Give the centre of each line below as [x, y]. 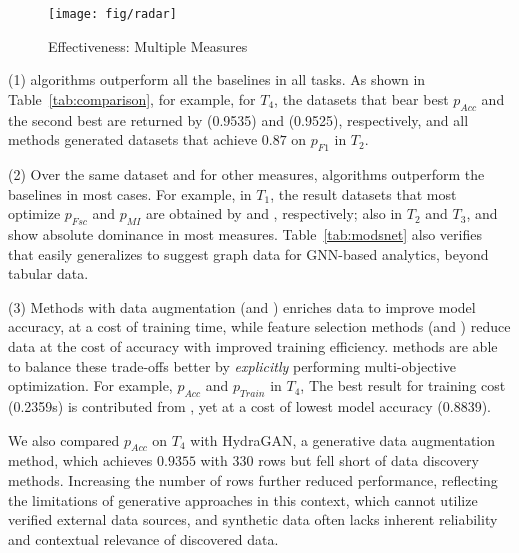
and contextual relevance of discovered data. [143, 538]
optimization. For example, [90, 385]
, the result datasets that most [363, 193]
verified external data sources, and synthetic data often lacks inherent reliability [253, 519]
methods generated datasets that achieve [133, 139]
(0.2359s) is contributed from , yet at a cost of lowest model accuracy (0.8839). [249, 405]
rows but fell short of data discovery [368, 460]
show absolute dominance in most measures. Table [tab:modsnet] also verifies [245, 234]
